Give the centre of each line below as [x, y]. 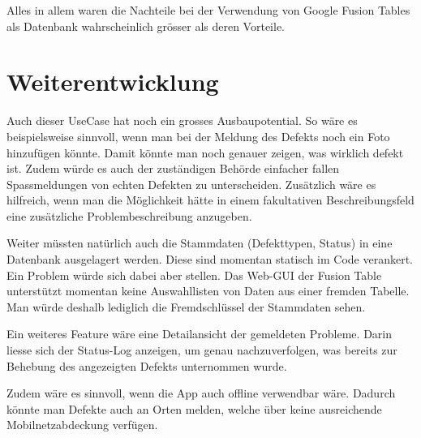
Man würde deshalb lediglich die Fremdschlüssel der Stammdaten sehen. [186, 306]
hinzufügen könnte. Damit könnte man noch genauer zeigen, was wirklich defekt [205, 152]
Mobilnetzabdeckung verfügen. [82, 425]
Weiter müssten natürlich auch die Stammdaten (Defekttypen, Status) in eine [200, 243]
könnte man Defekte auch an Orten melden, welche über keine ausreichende [194, 408]
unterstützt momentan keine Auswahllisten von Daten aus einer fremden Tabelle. [208, 291]
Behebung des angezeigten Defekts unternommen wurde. [147, 365]
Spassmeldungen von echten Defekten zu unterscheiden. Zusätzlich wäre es [191, 184]
